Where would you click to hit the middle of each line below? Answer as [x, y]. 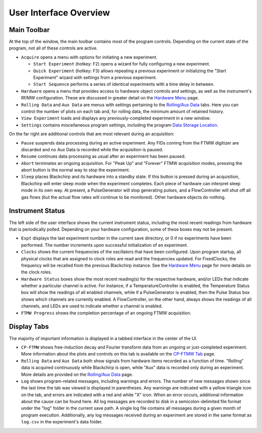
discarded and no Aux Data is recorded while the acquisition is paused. [92, 149]
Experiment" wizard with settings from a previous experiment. [95, 78]
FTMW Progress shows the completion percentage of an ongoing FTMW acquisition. [106, 313]
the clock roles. [36, 272]
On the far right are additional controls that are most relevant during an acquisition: [92, 134]
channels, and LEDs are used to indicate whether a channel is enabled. [92, 306]
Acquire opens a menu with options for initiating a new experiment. [89, 57]
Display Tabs [29, 327]
